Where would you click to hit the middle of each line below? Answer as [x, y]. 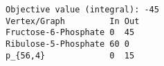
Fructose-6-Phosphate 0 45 [70, 33]
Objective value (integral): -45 [82, 10]
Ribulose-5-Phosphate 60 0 [67, 44]
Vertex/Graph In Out [73, 21]
